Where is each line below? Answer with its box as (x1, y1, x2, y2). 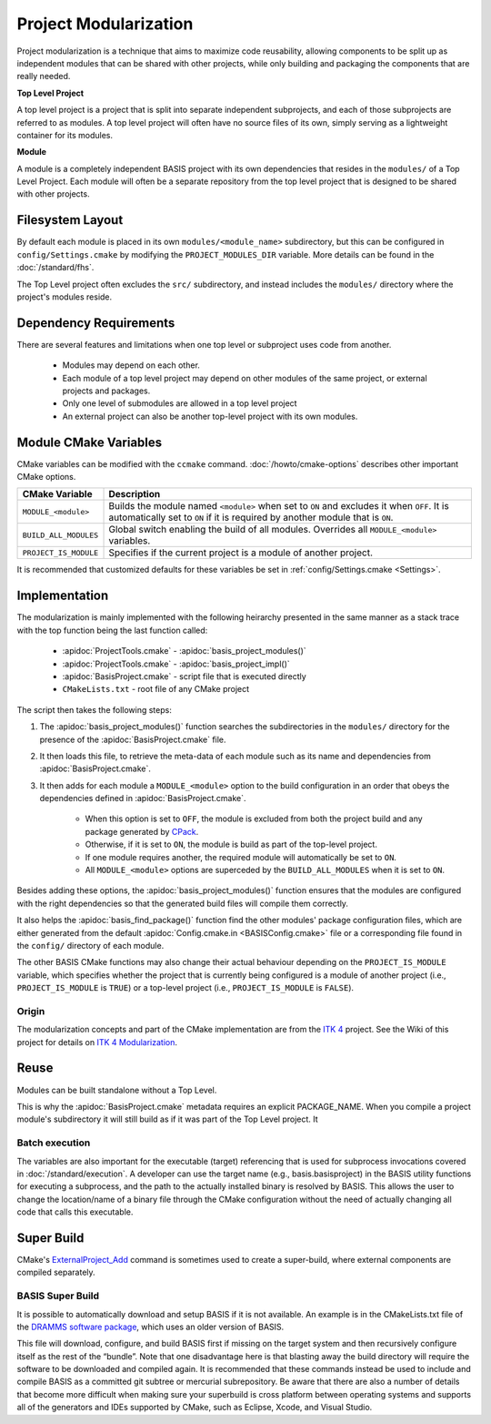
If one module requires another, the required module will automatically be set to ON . (85, 851, 397, 862)
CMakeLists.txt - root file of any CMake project (62, 684, 250, 695)
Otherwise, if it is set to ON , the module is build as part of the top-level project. (85, 839, 377, 850)
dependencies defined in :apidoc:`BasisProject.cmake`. (39, 793, 246, 804)
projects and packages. (62, 385, 151, 396)
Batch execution (16, 1136, 91, 1149)
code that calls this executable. (16, 1206, 134, 1217)
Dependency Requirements (16, 315, 175, 331)
